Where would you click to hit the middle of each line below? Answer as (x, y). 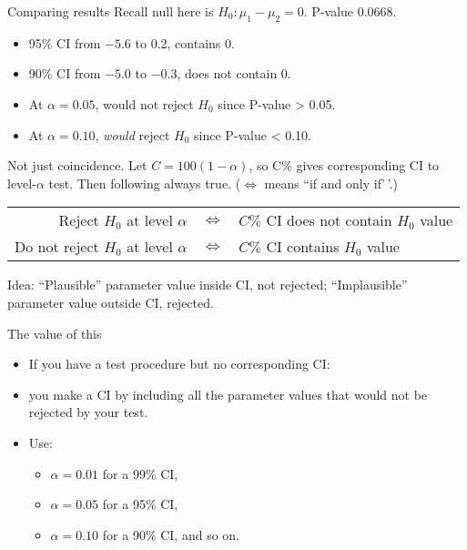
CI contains (303, 247)
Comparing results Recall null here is (111, 11)
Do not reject (57, 247)
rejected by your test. (88, 412)
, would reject (132, 134)
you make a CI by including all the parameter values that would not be (228, 394)
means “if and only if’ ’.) (331, 183)
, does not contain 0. (234, 73)
